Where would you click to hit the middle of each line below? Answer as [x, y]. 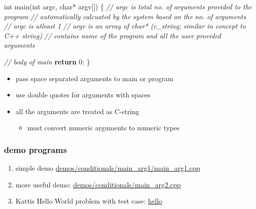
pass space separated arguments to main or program [94, 78]
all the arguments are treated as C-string [77, 111]
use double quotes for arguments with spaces [83, 95]
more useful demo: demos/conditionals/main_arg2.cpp [98, 184]
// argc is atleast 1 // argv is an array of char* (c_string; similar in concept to [125, 26]
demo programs [36, 149]
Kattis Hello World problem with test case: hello [89, 201]
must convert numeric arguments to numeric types [103, 128]
